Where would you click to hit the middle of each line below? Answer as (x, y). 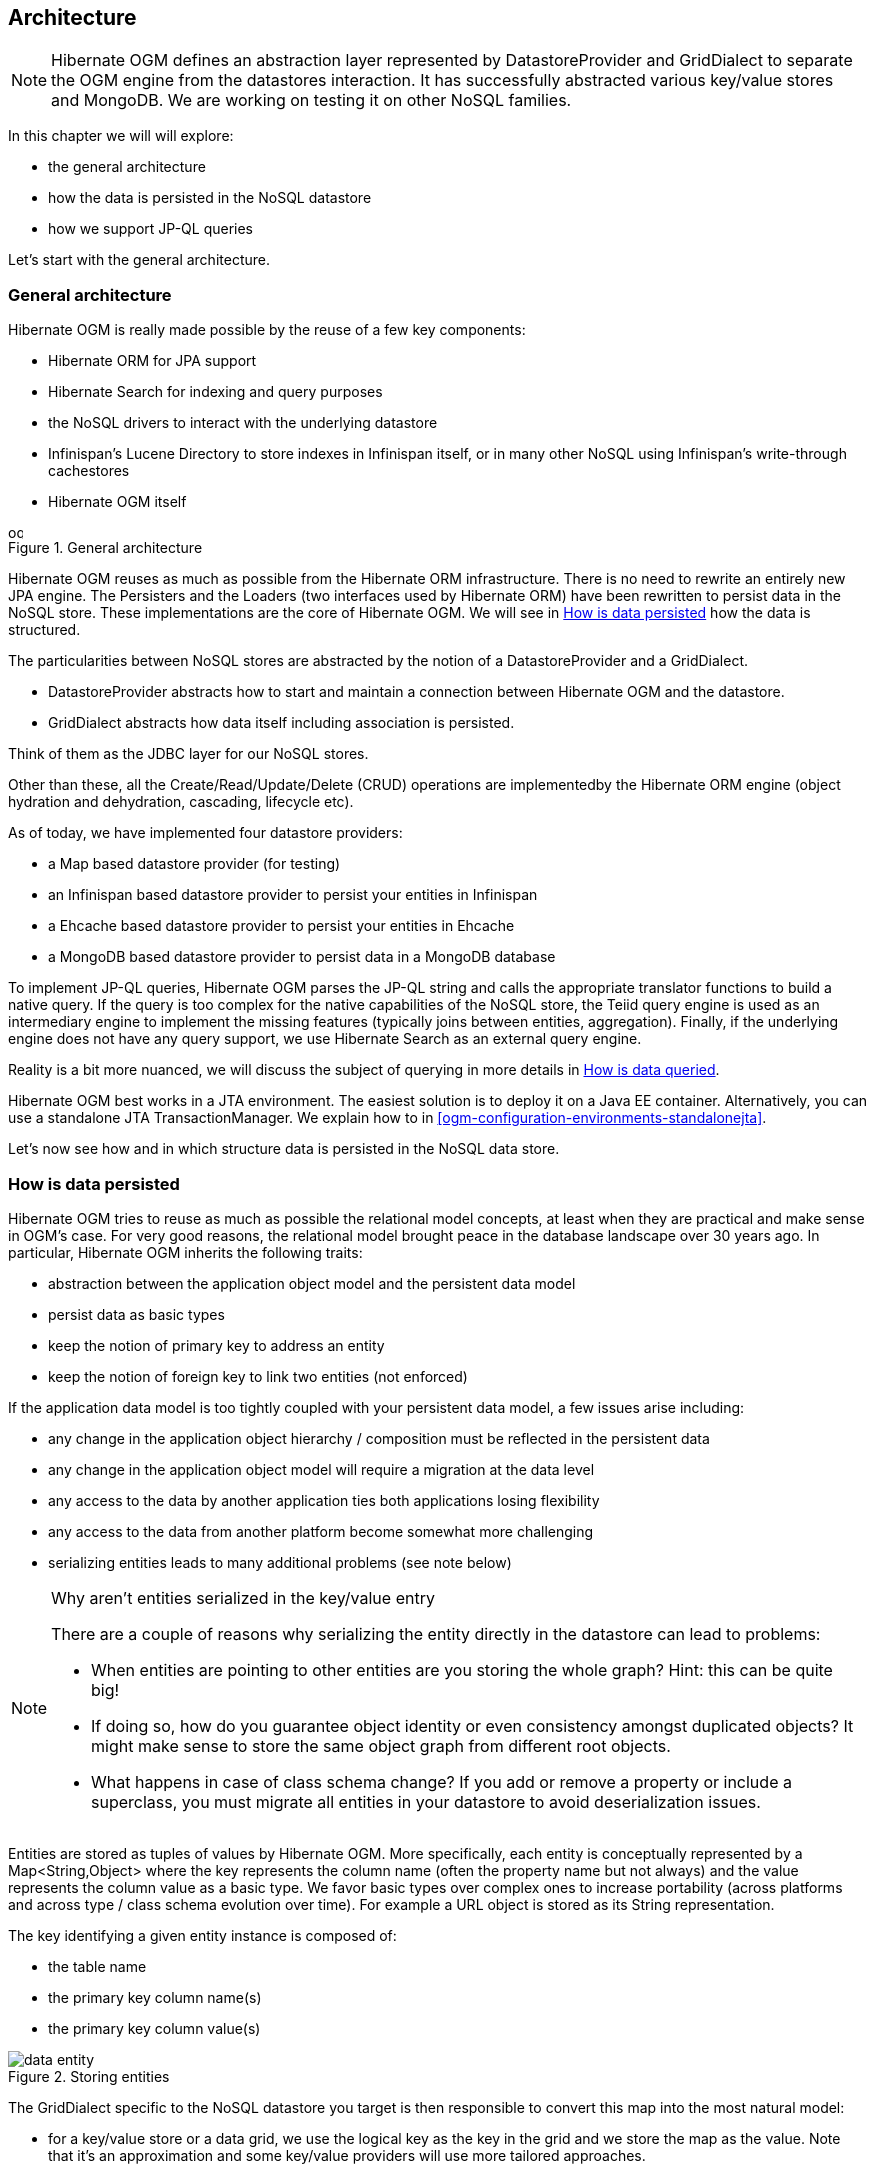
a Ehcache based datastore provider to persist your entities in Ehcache (281, 926)
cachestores (89, 471)
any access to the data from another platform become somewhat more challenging (321, 1531)
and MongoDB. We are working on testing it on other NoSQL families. (311, 100)
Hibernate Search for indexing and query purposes (215, 392)
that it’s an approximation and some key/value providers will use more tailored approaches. (347, 2155)
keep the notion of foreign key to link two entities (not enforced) (258, 1376)
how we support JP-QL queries (150, 229)
